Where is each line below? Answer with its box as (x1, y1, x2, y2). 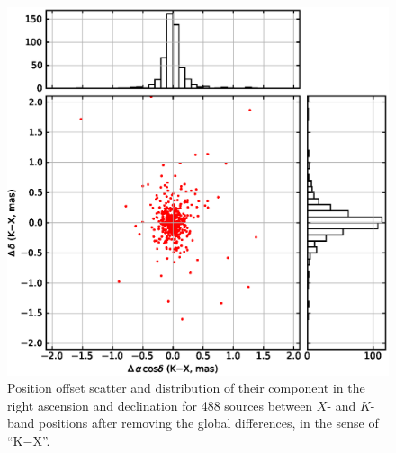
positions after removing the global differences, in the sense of (39, 413, 379, 432)
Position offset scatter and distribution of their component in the (7, 378, 365, 397)
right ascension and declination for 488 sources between (7, 395, 313, 414)
